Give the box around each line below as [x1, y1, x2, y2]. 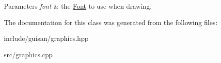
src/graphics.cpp [4, 49, 53, 59]
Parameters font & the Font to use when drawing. [4, 1, 152, 11]
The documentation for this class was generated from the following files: [4, 17, 218, 27]
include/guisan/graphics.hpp [4, 33, 89, 43]
